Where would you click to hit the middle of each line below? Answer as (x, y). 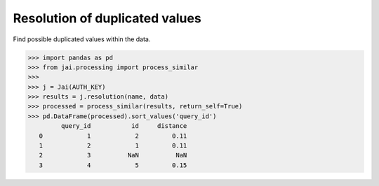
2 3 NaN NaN (113, 155)
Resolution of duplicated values (107, 18)
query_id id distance (124, 126)
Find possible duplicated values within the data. (82, 39)
